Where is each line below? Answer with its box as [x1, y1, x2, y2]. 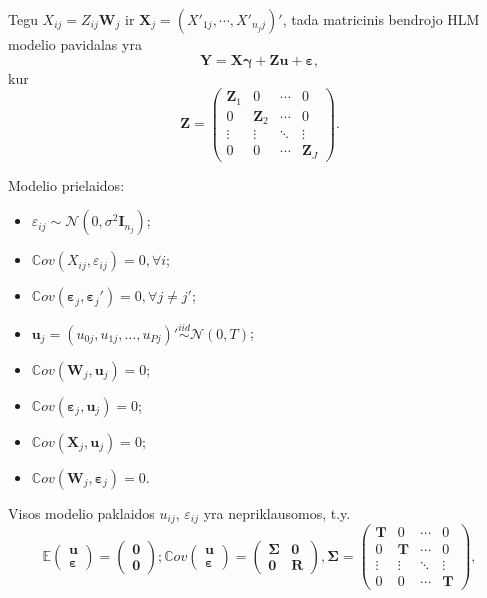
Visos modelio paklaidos [8, 502, 155, 523]
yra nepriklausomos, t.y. [203, 502, 351, 523]
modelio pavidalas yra [8, 34, 142, 54]
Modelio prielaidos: [8, 174, 125, 195]
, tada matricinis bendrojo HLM [282, 9, 480, 29]
